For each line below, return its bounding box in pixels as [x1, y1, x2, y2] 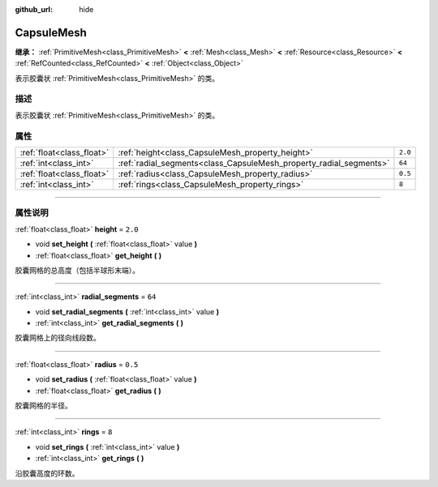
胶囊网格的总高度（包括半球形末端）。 [15, 265, 140, 275]
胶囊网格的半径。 [15, 401, 72, 411]
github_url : [15, 5, 53, 14]
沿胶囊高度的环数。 [15, 468, 79, 478]
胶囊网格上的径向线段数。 [15, 333, 101, 343]
